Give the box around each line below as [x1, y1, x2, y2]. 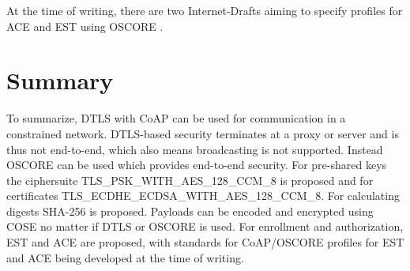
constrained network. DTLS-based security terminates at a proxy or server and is [6, 125, 399, 141]
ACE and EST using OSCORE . [6, 17, 164, 34]
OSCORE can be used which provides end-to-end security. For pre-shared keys [6, 156, 387, 173]
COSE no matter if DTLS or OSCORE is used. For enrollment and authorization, [6, 218, 404, 235]
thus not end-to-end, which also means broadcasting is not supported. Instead [6, 141, 383, 157]
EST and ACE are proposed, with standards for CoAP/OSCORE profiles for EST [6, 234, 404, 250]
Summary [6, 64, 114, 96]
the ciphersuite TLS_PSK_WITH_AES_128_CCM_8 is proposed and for [6, 171, 374, 188]
